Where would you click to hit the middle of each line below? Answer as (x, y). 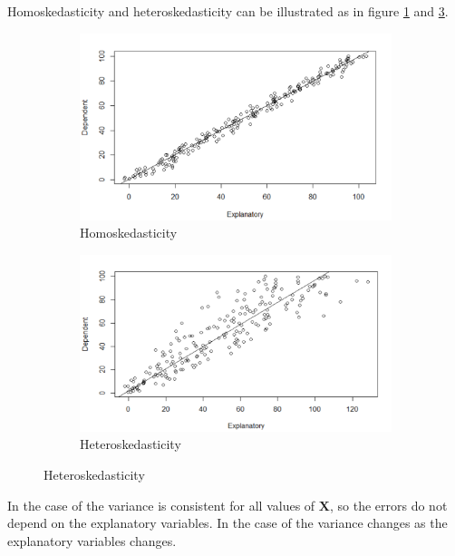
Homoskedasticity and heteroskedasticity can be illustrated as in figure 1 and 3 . (228, 11)
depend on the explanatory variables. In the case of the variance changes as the (227, 523)
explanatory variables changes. (92, 540)
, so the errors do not (388, 505)
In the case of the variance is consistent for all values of (161, 505)
